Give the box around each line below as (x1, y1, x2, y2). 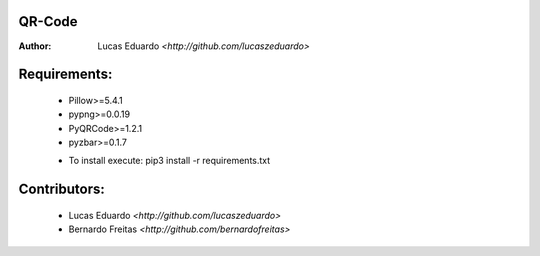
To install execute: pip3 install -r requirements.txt (68, 155, 271, 167)
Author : (18, 40, 52, 52)
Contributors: (18, 181, 105, 198)
